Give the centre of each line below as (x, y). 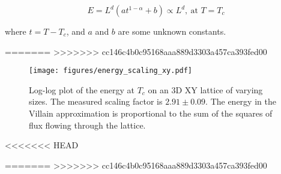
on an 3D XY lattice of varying (205, 89)
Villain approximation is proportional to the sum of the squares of (151, 113)
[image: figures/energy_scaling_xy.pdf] (111, 71)
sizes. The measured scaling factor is (96, 101)
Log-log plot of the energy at (82, 89)
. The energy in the (241, 101)
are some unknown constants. (172, 31)
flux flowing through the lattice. (87, 125)
